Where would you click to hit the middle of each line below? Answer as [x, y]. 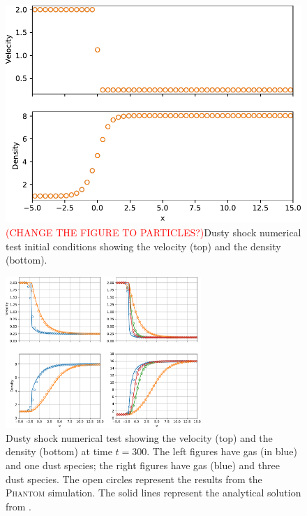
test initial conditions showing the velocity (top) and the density [143, 246]
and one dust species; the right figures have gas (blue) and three [143, 465]
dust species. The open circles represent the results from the [134, 479]
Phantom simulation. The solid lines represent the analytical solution [153, 493]
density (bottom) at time [59, 451]
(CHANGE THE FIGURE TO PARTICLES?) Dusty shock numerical [153, 232]
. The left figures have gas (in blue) [222, 451]
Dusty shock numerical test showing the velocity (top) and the [139, 437]
